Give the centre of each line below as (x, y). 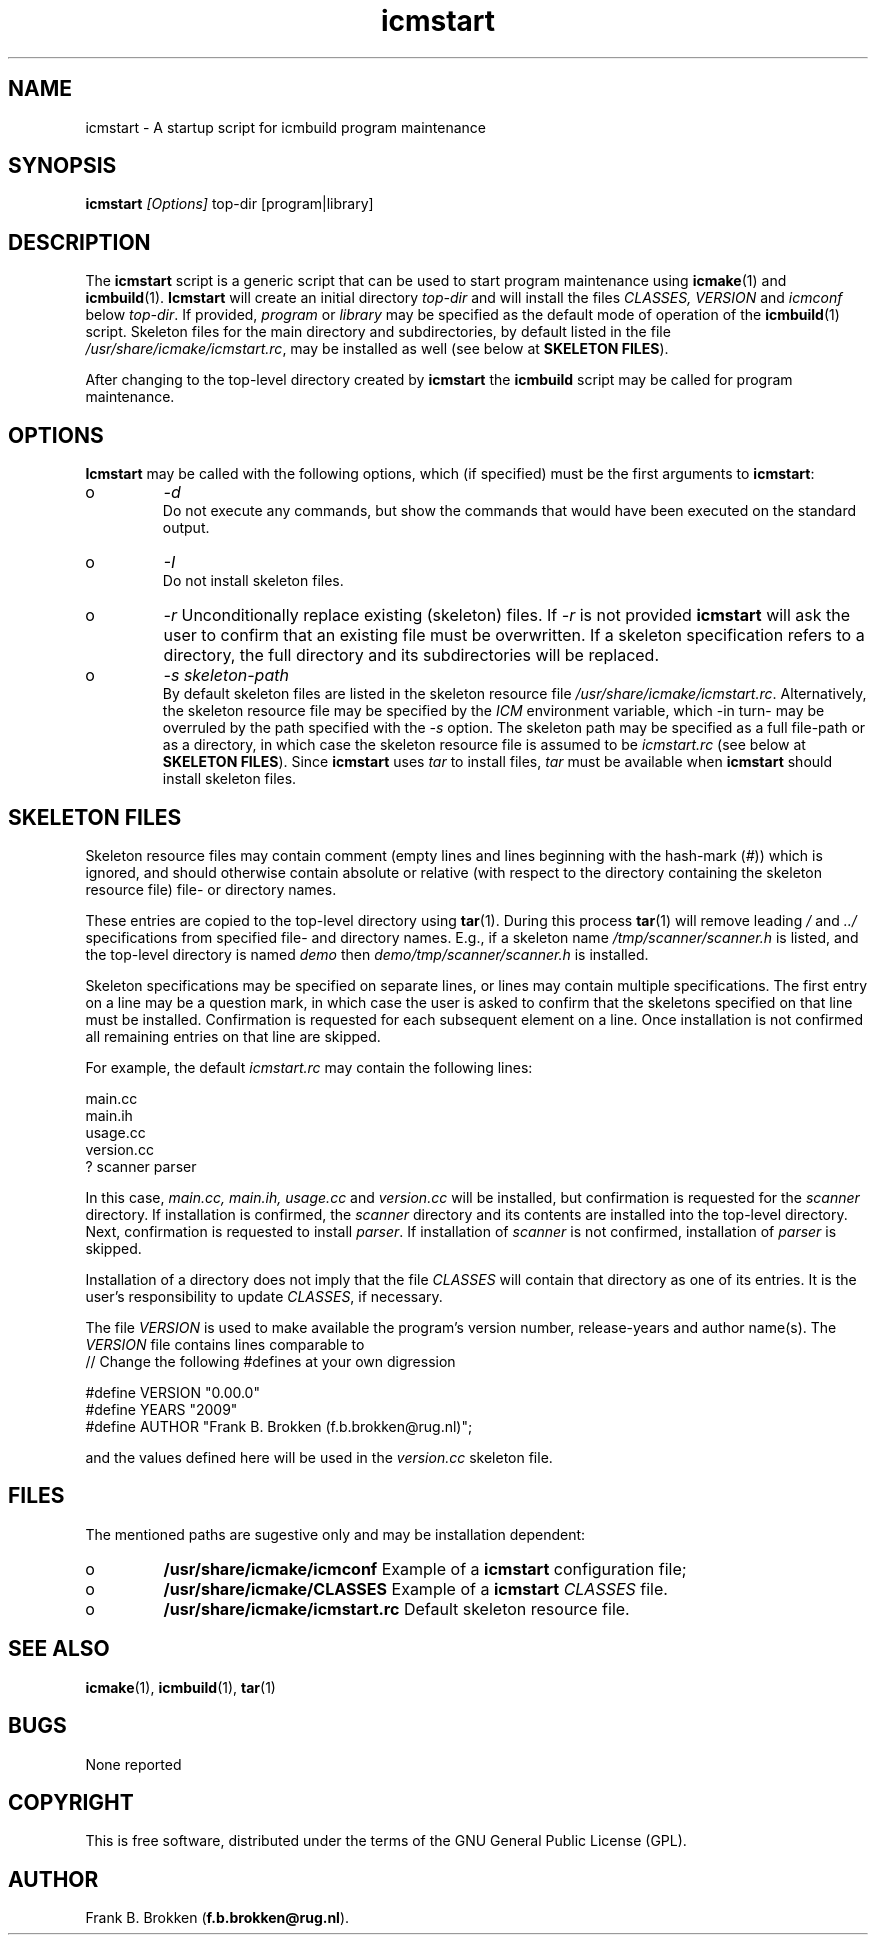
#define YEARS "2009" (161, 1409)
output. (186, 528)
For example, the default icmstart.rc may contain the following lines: (309, 1067)
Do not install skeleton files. (253, 581)
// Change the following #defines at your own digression (270, 1361)
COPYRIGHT (71, 1802)
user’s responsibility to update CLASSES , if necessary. (264, 1296)
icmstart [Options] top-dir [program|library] (229, 204)
